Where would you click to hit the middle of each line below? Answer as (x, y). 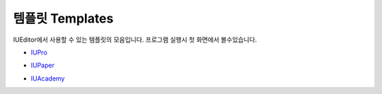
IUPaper (42, 65)
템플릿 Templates (63, 18)
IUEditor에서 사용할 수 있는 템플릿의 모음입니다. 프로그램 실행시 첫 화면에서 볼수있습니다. (135, 40)
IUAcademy (48, 78)
